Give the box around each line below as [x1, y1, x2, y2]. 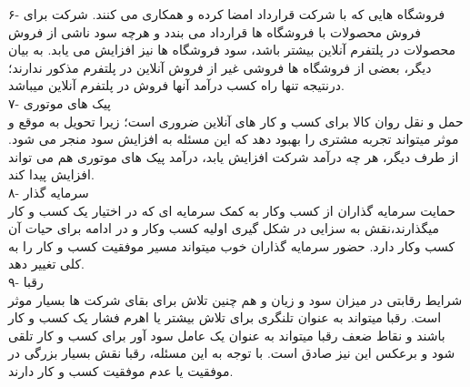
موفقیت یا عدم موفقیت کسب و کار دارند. [8, 361, 234, 380]
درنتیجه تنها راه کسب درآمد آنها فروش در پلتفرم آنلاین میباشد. [8, 76, 345, 95]
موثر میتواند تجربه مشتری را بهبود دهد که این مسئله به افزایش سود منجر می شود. [8, 129, 459, 148]
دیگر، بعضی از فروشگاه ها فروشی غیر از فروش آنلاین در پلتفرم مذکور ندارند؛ [8, 57, 432, 76]
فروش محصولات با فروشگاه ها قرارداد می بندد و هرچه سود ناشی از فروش [8, 22, 422, 41]
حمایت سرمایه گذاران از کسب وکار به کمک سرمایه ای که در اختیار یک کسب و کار [8, 200, 455, 219]
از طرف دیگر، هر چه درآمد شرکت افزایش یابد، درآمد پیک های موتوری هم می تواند [8, 147, 459, 166]
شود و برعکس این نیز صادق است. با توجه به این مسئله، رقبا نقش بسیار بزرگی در [8, 343, 455, 362]
